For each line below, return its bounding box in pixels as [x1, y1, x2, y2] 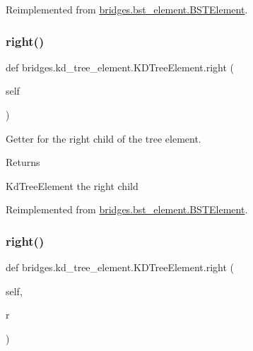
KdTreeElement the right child [6, 178, 139, 193]
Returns [6, 155, 40, 169]
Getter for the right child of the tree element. [6, 131, 201, 145]
